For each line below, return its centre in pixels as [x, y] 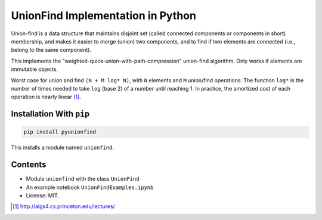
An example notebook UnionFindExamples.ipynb [90, 187]
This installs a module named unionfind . [63, 148]
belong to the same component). [51, 50]
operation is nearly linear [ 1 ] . [46, 97]
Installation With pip [50, 114]
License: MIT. [43, 195]
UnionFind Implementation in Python [104, 16]
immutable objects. [35, 69]
